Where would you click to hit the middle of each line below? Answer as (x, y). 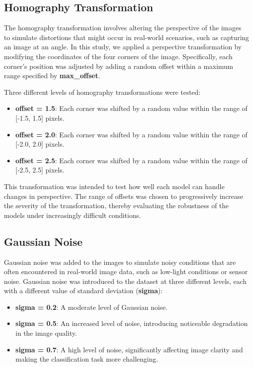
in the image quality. (46, 333)
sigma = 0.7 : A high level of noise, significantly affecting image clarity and (129, 349)
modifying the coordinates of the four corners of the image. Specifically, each (118, 56)
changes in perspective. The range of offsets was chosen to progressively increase (124, 196)
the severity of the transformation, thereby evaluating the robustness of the (117, 205)
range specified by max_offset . (52, 76)
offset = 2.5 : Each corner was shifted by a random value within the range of (131, 160)
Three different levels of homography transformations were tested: (102, 92)
